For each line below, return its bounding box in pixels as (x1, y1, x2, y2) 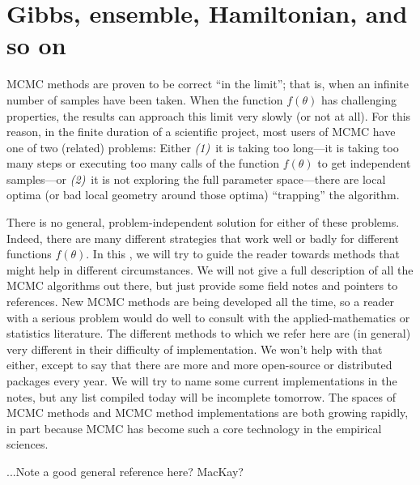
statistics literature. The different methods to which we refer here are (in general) (6, 325, 411, 342)
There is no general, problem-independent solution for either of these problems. (6, 214, 400, 231)
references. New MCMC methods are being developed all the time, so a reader (6, 293, 395, 310)
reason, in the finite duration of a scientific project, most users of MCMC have (6, 123, 396, 140)
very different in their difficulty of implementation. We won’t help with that (6, 340, 383, 357)
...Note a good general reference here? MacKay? (6, 462, 244, 479)
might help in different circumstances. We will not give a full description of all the (6, 261, 414, 278)
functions (6, 245, 52, 262)
